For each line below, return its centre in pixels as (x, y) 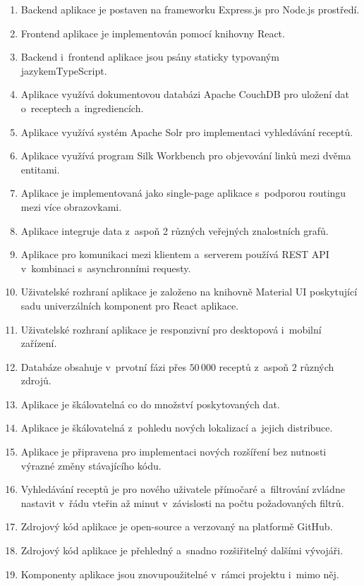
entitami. (40, 169)
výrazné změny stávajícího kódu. (91, 465)
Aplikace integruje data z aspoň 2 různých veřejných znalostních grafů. (175, 230)
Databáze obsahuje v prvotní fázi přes (103, 366)
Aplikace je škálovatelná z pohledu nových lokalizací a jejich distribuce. (177, 428)
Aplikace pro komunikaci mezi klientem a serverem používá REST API (175, 254)
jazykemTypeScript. (64, 70)
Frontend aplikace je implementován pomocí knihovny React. (153, 33)
